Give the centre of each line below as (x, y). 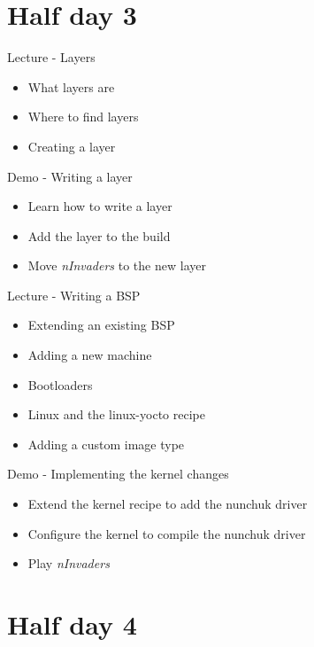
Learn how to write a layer (100, 206)
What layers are (71, 86)
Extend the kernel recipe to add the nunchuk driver (168, 504)
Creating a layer (72, 146)
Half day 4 (72, 624)
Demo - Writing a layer (70, 176)
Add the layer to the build (99, 235)
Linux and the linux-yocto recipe (116, 414)
